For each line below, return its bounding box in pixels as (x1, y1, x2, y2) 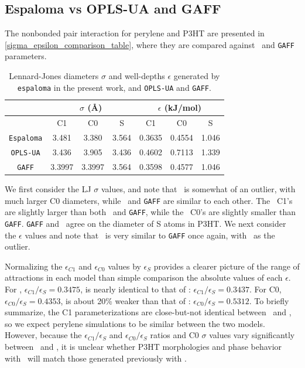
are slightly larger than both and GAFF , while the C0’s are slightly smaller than (5, 206, 296, 218)
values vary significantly (209, 329, 295, 341)
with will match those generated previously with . (5, 352, 187, 364)
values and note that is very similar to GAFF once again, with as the (25, 229, 275, 241)
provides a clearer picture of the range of (153, 260, 300, 272)
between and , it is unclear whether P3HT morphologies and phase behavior (5, 340, 282, 352)
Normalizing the (5, 260, 63, 272)
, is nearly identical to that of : (80, 282, 191, 295)
